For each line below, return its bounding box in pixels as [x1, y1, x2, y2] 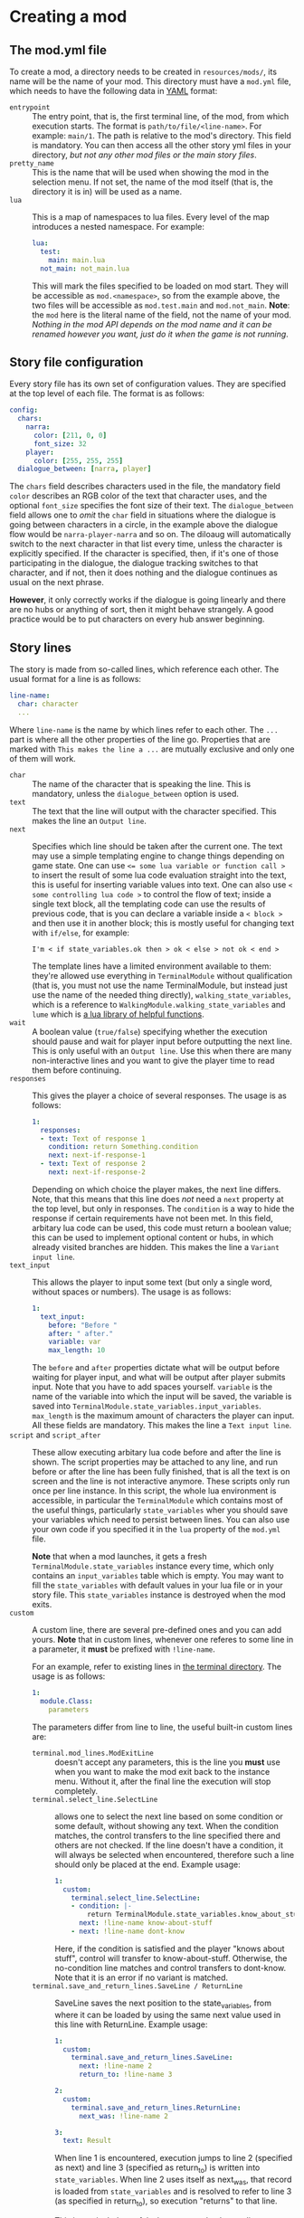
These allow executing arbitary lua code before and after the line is [32, 1447, 282, 1458]
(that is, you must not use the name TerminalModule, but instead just [32, 980, 288, 991]
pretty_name [9, 159, 54, 168]
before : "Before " [48, 1321, 118, 1330]
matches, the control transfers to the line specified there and [54, 1830, 280, 1841]
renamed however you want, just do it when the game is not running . [32, 328, 290, 339]
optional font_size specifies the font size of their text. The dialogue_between [9, 500, 294, 511]
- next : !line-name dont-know [71, 1927, 185, 1936]
